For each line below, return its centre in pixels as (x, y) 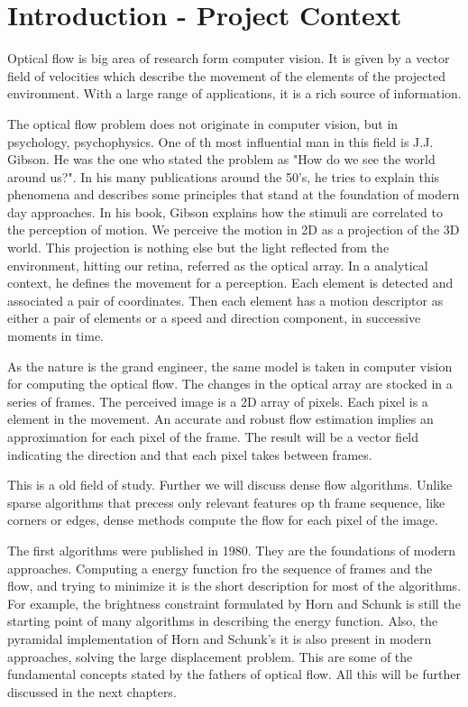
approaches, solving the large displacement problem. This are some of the (210, 656)
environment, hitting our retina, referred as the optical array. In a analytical (218, 265)
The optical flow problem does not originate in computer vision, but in (203, 123)
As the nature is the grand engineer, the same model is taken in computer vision (230, 366)
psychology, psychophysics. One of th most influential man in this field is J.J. (220, 141)
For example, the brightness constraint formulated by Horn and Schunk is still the (234, 603)
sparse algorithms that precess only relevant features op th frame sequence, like (226, 502)
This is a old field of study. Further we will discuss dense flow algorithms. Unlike (230, 485)
